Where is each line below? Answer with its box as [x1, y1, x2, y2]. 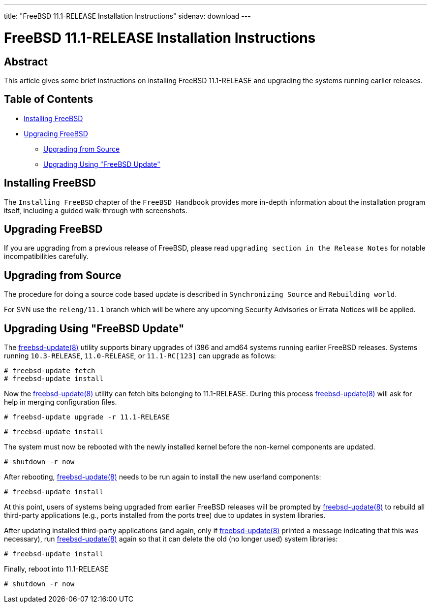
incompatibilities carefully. [4, 252, 89, 261]
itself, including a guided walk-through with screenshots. [4, 206, 187, 215]
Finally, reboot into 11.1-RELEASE [4, 565, 109, 574]
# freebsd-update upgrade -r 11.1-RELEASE [4, 413, 170, 421]
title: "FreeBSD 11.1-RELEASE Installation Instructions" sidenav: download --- [4, 12, 251, 20]
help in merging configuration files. [4, 398, 117, 407]
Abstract [4, 55, 48, 68]
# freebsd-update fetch [4, 367, 95, 375]
